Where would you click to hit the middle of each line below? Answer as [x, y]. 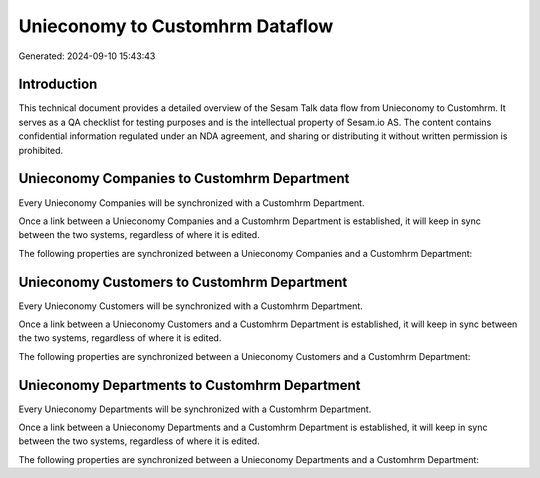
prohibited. [41, 150]
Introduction [58, 84]
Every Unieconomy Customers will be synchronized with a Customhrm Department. [191, 306]
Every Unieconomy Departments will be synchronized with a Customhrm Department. [195, 409]
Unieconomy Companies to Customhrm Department [184, 178]
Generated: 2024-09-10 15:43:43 [87, 56]
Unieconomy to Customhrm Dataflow [176, 26]
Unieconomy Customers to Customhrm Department [183, 281]
